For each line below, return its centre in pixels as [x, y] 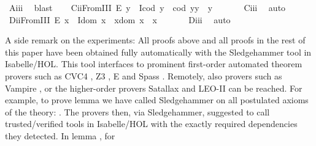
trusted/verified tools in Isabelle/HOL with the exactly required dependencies [151, 124]
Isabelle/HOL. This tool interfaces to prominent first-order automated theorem [154, 64]
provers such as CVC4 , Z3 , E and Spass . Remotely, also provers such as [144, 75]
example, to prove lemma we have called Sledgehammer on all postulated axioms [157, 100]
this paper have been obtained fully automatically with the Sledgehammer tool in [158, 52]
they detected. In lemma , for [60, 135]
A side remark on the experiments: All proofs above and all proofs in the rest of [155, 40]
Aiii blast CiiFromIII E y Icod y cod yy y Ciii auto [147, 7]
